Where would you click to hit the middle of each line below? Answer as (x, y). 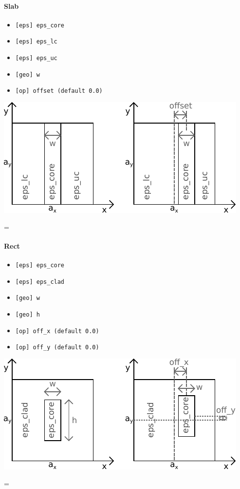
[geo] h (28, 315)
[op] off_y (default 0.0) (57, 348)
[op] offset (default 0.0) (59, 91)
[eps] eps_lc (36, 42)
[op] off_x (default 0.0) (57, 331)
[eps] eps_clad (40, 282)
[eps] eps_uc (36, 58)
